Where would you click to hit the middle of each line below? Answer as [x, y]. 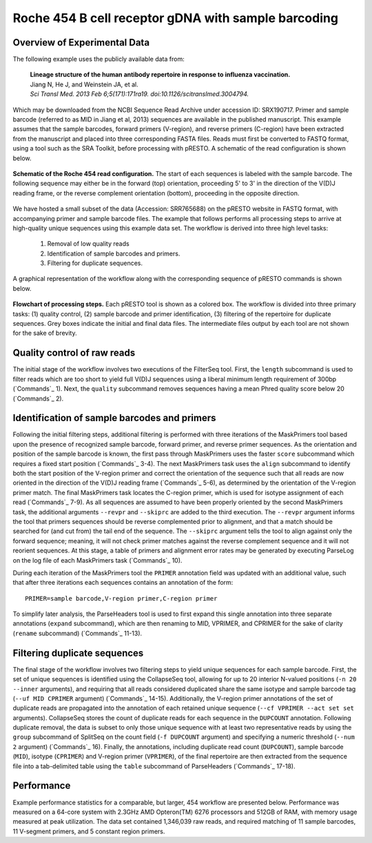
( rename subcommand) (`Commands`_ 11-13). [77, 633]
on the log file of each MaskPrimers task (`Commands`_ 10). [97, 560]
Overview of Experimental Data [81, 42]
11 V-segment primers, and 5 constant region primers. [89, 831]
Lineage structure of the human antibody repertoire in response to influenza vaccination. [160, 75]
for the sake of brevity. [45, 333]
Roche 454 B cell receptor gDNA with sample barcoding [176, 18]
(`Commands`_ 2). [38, 398]
